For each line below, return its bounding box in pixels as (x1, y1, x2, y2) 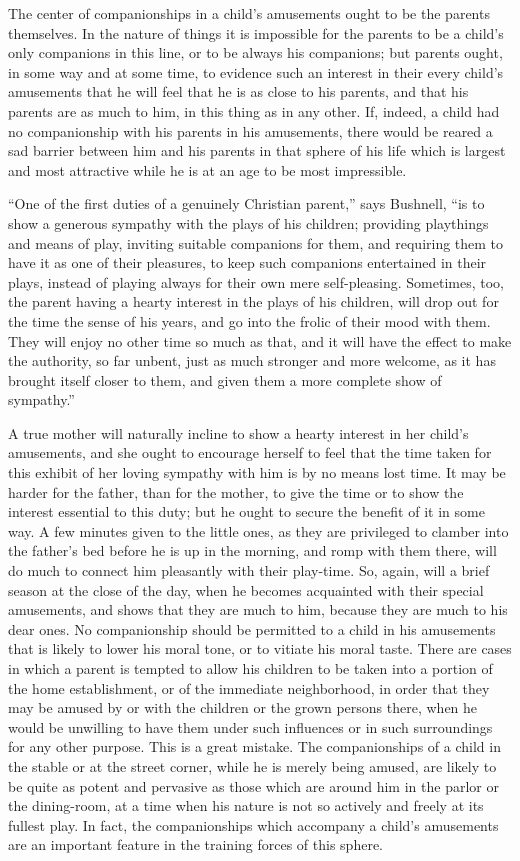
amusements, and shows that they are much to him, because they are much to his (8, 599, 508, 620)
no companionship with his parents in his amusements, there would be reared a (8, 120, 493, 141)
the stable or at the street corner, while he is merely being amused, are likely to (8, 755, 497, 776)
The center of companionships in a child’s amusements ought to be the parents (8, 3, 490, 23)
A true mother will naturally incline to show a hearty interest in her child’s (8, 422, 469, 443)
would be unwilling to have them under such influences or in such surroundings (8, 716, 493, 737)
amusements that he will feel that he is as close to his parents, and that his (8, 81, 469, 102)
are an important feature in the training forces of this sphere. (8, 834, 383, 855)
